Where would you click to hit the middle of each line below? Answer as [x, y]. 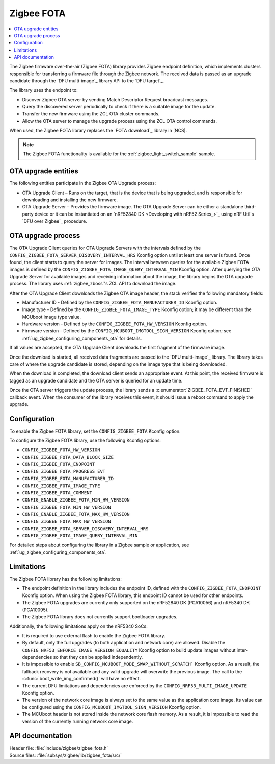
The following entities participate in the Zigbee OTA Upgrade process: [83, 183]
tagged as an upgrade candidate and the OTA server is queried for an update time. [96, 380]
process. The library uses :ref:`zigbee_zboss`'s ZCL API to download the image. [93, 284]
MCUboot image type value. [52, 317]
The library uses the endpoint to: [44, 90]
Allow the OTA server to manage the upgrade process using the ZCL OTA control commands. [120, 121]
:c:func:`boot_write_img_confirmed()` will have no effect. [81, 679]
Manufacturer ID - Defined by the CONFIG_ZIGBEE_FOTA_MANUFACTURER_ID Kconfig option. [120, 302]
